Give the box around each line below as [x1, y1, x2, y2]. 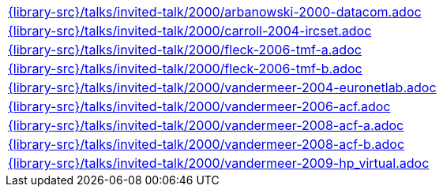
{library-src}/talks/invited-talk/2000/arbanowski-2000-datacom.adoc [8, 4, 422, 20]
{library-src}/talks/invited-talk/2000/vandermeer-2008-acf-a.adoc [8, 117, 404, 133]
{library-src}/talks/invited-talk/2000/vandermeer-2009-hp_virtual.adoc [8, 155, 430, 171]
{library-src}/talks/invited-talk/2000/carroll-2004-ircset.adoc [8, 23, 372, 39]
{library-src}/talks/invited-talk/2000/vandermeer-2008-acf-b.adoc [8, 136, 405, 152]
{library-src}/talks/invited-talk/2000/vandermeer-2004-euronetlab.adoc [8, 80, 437, 95]
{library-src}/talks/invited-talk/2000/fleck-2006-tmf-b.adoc [8, 61, 362, 76]
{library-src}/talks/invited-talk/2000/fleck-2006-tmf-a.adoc [8, 42, 362, 58]
